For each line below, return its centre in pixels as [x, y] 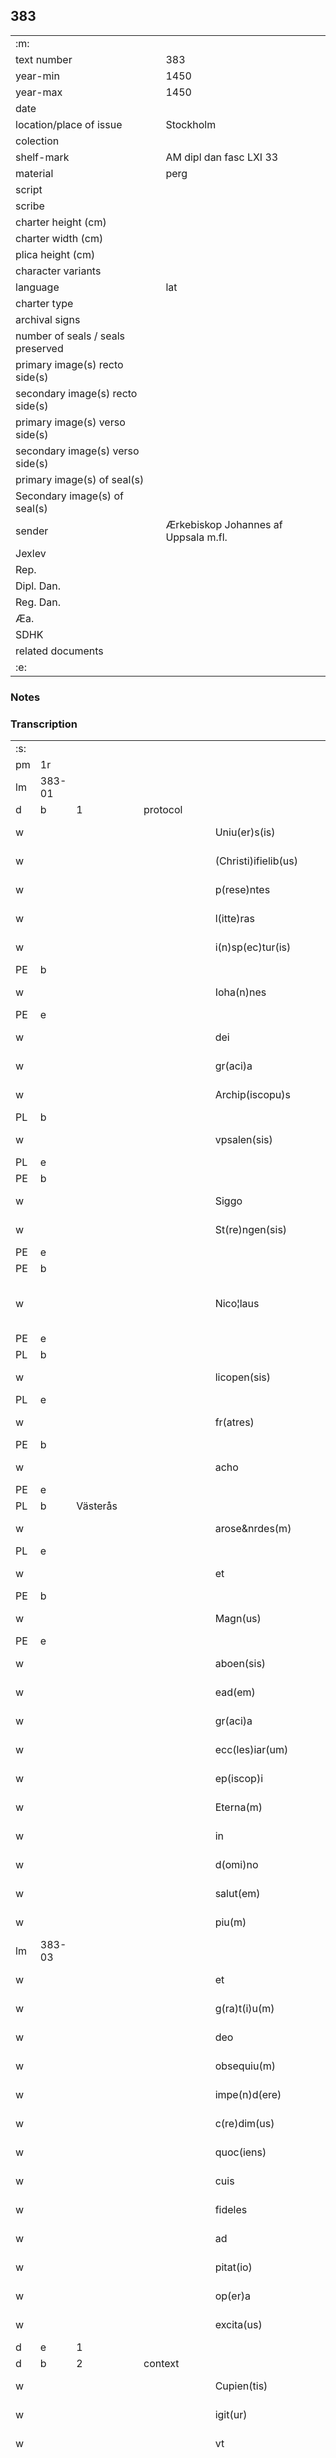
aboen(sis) [240, 1664]
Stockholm [191, 124]
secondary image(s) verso [77, 451]
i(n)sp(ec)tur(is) [253, 947]
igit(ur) [231, 2415]
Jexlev [31, 553]
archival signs [48, 319]
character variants [58, 271]
